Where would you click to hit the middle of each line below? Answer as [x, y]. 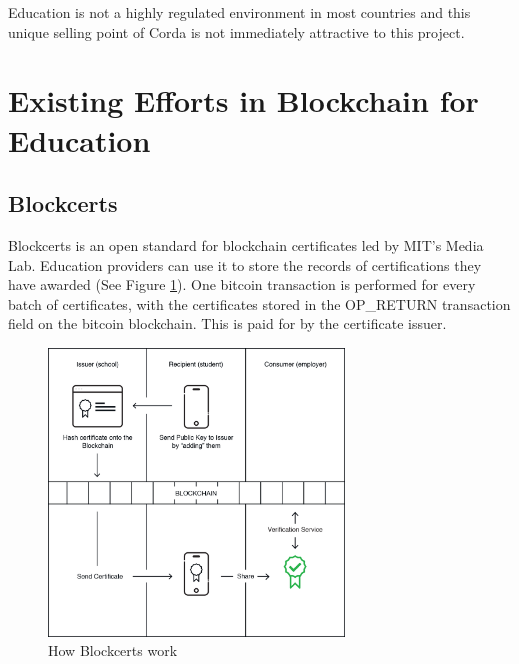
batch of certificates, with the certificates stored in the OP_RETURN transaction [259, 303]
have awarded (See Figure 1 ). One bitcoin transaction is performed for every [242, 284]
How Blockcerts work [113, 650]
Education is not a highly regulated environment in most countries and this [239, 12]
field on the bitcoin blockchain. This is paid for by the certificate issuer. [227, 323]
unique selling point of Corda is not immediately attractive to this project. [236, 31]
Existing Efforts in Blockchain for [243, 100]
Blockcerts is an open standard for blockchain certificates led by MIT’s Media [246, 244]
